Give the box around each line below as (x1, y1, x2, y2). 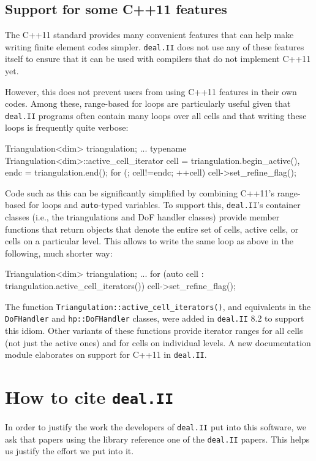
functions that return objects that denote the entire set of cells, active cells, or (5, 222, 299, 235)
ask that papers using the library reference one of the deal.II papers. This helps (5, 432, 310, 445)
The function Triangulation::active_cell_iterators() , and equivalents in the (5, 300, 311, 312)
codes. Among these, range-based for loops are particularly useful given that (5, 97, 291, 110)
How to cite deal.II (5, 384, 174, 409)
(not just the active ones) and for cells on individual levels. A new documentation (5, 336, 311, 349)
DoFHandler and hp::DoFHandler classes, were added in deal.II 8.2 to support (5, 312, 304, 325)
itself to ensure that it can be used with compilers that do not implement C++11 (5, 52, 311, 65)
